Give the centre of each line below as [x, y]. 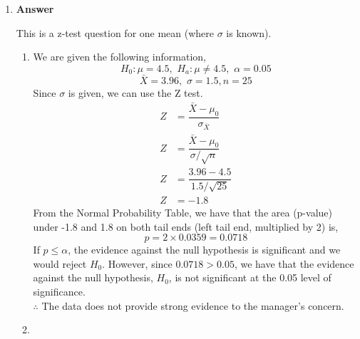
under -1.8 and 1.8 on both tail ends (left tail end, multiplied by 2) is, [186, 226]
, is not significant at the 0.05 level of [250, 277]
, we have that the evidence [294, 263]
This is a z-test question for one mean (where [115, 32]
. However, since [137, 263]
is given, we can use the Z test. [135, 93]
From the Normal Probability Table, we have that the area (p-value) [182, 213]
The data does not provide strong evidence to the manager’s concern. [193, 305]
